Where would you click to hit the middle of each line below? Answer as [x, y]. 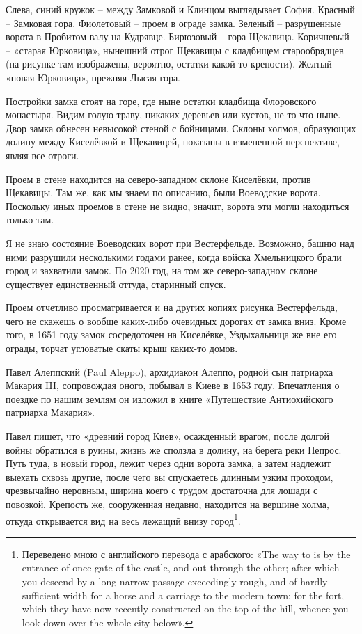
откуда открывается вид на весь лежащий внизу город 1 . [123, 519]
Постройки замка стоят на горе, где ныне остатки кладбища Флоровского [161, 101]
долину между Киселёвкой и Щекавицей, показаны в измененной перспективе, [173, 142]
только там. [30, 220]
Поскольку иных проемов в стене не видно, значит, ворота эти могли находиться [178, 206]
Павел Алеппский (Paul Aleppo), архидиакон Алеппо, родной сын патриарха [170, 371]
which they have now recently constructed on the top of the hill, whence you [185, 609]
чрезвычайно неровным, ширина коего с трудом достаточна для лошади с [162, 490]
